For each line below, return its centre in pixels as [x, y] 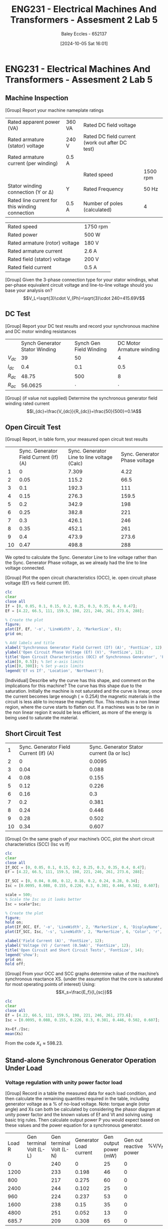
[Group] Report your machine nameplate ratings [54, 110]
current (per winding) [33, 163]
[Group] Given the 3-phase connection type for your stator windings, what [82, 280]
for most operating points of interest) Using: [50, 984]
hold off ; [15, 964]
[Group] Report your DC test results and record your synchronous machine [82, 326]
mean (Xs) [14, 1034]
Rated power [22, 235]
